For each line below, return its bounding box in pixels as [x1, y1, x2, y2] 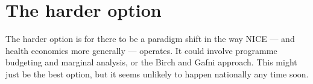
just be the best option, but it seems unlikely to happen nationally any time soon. [5, 67, 309, 80]
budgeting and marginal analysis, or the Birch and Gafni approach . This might [5, 56, 297, 68]
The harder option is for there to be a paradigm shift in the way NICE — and [5, 32, 295, 45]
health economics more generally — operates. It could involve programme [5, 44, 277, 56]
